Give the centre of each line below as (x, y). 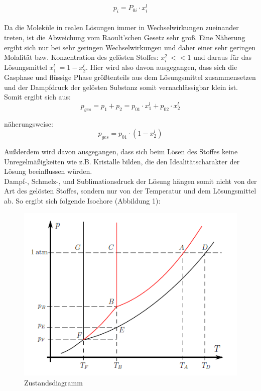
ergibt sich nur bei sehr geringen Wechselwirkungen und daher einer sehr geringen (130, 47)
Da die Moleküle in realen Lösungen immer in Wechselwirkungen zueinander (121, 27)
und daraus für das (222, 57)
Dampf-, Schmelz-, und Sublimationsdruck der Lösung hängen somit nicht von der (130, 181)
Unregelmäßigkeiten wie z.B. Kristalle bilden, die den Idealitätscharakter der (122, 161)
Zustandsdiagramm (53, 383)
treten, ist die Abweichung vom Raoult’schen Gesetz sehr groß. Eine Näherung (125, 37)
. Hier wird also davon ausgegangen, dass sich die (162, 67)
